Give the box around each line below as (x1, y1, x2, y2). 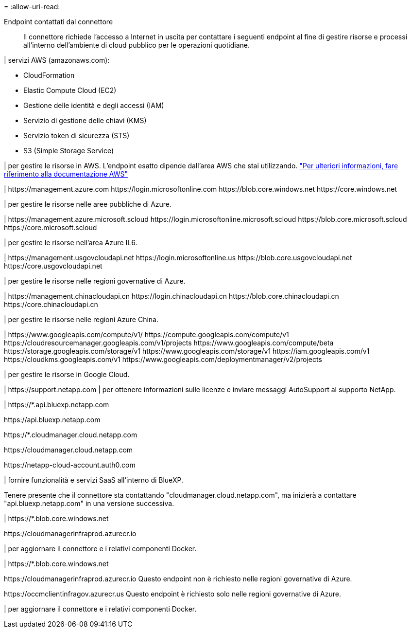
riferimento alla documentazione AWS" (4, 170, 128, 178)
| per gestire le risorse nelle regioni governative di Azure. (4, 277, 186, 285)
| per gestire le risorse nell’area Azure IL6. (4, 238, 137, 247)
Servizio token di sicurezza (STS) (23, 131, 130, 140)
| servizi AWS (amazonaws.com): (4, 56, 110, 64)
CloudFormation (23, 71, 75, 79)
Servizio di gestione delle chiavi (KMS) (23, 116, 147, 125)
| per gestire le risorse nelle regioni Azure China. (4, 315, 158, 324)
